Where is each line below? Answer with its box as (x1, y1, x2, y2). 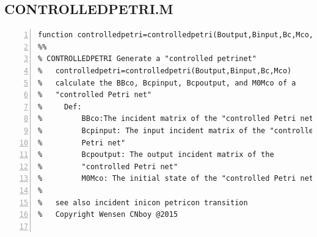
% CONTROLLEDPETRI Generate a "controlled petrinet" (38, 54, 257, 64)
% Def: (38, 102, 82, 111)
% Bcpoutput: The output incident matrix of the (38, 150, 274, 159)
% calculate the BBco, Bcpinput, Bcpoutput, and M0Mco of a (38, 78, 296, 87)
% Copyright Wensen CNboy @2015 (38, 210, 178, 219)
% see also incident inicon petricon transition (38, 198, 248, 207)
